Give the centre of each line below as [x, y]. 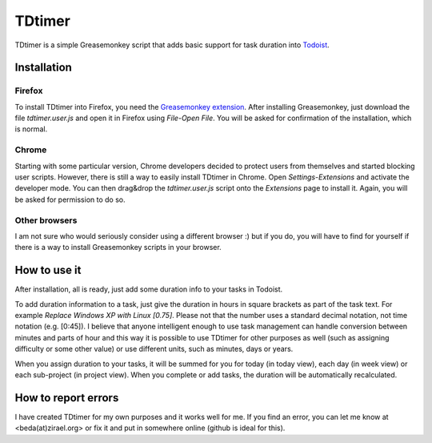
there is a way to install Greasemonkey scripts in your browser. [118, 248]
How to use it [48, 270]
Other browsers [46, 220]
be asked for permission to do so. [70, 199]
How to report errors [67, 398]
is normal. [31, 129]
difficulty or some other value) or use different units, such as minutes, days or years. [154, 349]
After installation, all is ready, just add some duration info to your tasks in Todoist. [149, 289]
